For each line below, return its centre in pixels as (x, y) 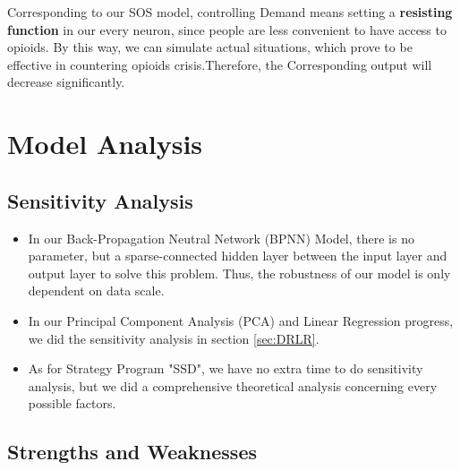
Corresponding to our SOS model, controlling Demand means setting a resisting (230, 12)
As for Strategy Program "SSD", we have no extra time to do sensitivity (226, 368)
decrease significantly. (66, 82)
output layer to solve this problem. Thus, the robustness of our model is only (239, 273)
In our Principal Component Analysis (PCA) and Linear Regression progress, (241, 320)
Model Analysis (105, 144)
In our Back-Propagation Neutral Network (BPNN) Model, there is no (221, 238)
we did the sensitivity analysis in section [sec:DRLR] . (174, 338)
